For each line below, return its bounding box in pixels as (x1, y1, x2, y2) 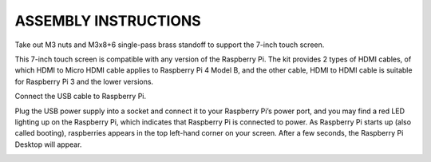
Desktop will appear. (14, 140, 82, 149)
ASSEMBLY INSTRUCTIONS (14, 12, 201, 30)
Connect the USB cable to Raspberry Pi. (14, 92, 147, 101)
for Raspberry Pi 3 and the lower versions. (14, 77, 154, 86)
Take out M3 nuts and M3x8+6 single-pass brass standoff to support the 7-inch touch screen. (14, 40, 325, 49)
